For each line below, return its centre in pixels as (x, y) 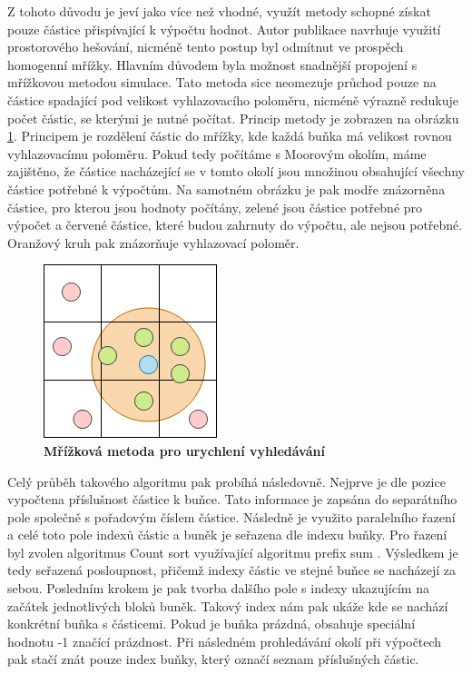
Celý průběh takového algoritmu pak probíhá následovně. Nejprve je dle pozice (226, 481)
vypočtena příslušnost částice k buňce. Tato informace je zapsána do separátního (232, 499)
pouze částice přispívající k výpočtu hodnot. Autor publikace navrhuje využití (224, 29)
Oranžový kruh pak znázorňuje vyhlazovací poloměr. (153, 242)
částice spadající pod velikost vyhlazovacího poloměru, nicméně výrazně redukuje (233, 99)
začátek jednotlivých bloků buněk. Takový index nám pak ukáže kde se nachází (228, 605)
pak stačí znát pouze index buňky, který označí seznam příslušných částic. (213, 659)
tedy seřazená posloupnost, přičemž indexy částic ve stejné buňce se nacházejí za (231, 570)
